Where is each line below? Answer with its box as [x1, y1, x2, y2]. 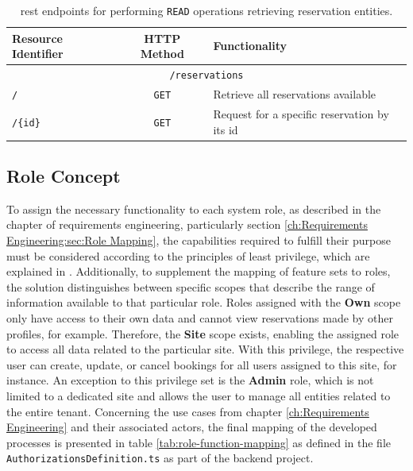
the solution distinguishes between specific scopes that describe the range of [6, 278, 375, 295]
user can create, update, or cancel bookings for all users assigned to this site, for [6, 356, 397, 373]
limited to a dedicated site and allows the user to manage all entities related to [6, 387, 391, 403]
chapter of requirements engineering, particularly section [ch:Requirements [6, 216, 368, 233]
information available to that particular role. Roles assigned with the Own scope [6, 294, 401, 311]
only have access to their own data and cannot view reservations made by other [6, 309, 393, 326]
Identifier [12, 45, 64, 62]
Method [140, 45, 184, 62]
